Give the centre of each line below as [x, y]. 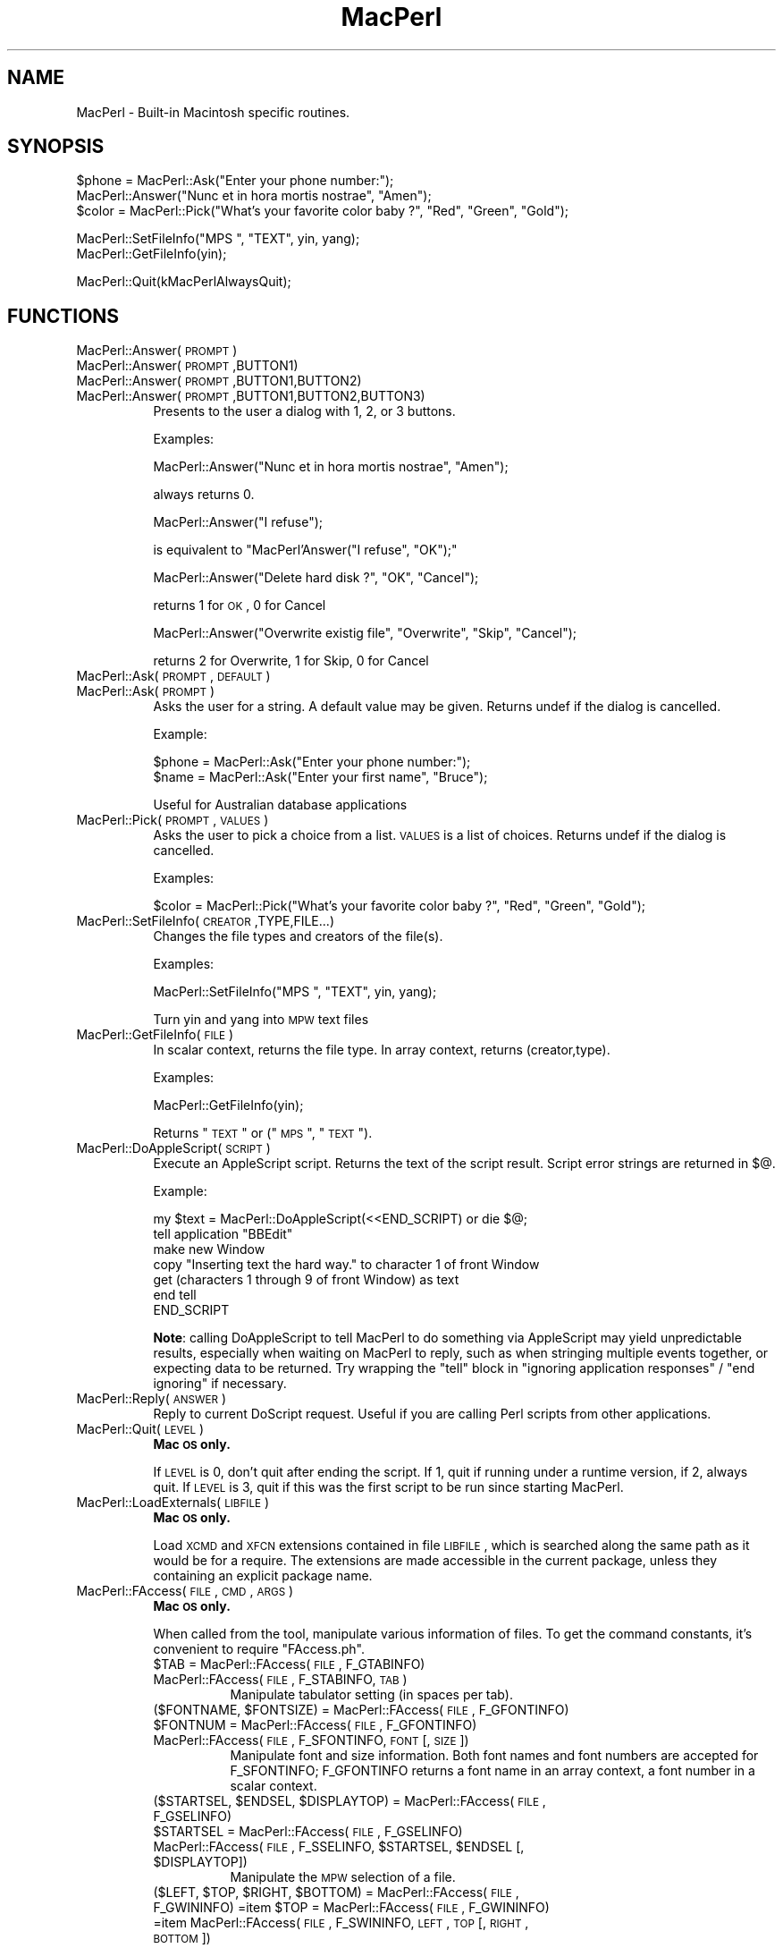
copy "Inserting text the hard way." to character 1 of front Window [346, 1265]
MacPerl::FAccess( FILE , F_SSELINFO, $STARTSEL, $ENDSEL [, [339, 1847]
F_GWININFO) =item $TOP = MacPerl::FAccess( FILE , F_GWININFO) [351, 1908]
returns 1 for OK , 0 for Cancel [240, 606]
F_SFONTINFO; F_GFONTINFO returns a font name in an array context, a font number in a [493, 1771]
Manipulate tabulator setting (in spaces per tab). [371, 1695]
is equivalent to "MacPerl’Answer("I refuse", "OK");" [305, 550]
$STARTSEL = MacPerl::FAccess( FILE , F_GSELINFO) [308, 1832]
